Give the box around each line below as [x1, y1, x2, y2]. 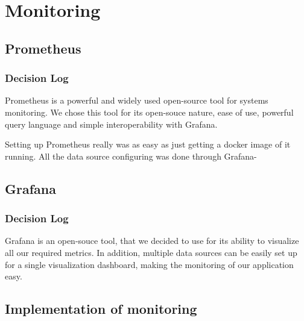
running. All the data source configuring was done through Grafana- [5, 149, 257, 162]
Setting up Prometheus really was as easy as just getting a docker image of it [5, 138, 291, 151]
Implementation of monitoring [5, 299, 197, 318]
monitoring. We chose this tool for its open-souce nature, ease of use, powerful [5, 105, 294, 118]
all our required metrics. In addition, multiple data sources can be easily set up [5, 246, 297, 258]
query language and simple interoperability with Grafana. [5, 117, 218, 130]
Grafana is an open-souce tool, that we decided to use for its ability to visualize [5, 234, 299, 247]
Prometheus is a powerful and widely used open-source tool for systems [5, 94, 268, 107]
